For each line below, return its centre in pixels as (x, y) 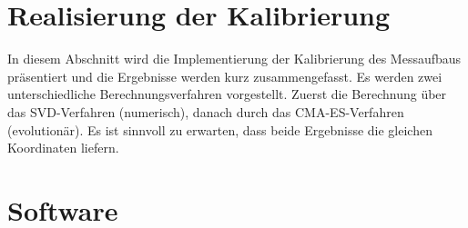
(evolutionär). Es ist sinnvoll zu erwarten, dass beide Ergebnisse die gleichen (220, 129)
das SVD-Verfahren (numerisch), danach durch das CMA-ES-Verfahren (206, 111)
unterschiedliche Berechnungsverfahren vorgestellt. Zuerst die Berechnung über (227, 94)
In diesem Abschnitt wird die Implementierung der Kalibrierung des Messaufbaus (234, 59)
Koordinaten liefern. (63, 148)
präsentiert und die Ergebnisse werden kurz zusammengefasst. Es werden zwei (225, 76)
